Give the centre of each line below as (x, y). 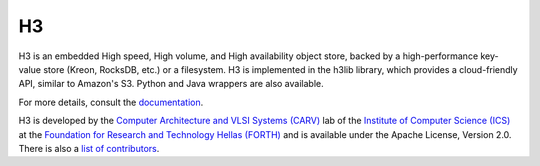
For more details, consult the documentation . (111, 102)
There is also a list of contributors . (89, 148)
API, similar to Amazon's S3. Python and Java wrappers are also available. (171, 84)
